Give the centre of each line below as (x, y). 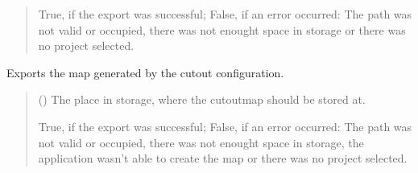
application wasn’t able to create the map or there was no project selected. (223, 158)
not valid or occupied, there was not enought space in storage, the (201, 142)
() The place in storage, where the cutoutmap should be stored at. (202, 99)
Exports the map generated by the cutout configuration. (145, 72)
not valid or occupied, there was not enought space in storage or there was (222, 29)
